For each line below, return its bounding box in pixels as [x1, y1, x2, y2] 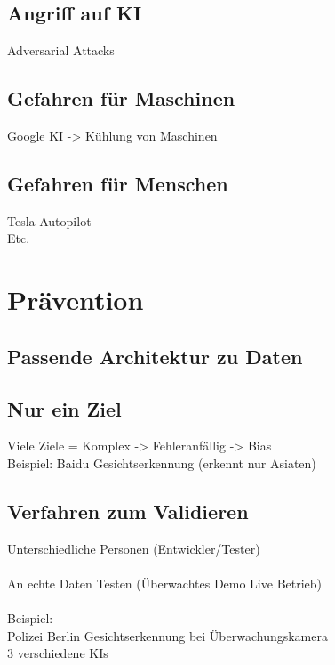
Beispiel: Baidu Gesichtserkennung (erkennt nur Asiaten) [7, 453, 316, 472]
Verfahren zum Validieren [7, 497, 249, 524]
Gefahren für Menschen [7, 169, 228, 197]
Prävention [7, 281, 144, 318]
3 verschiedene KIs [7, 644, 108, 662]
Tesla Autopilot [7, 211, 92, 230]
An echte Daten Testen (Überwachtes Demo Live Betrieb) [7, 573, 323, 592]
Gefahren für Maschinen [7, 85, 235, 112]
